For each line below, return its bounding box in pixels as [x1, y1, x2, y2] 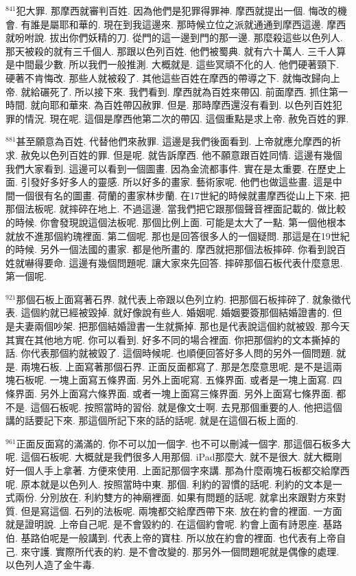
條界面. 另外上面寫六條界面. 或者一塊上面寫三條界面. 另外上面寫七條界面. [5, 386, 333, 401]
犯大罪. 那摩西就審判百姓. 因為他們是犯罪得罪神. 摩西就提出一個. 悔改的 [16, 3, 337, 17]
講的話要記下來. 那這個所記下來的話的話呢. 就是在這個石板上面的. [5, 413, 298, 428]
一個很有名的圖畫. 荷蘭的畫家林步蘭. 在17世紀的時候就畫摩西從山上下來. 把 [14, 188, 350, 202]
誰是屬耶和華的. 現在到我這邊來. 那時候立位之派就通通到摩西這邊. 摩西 [30, 16, 346, 31]
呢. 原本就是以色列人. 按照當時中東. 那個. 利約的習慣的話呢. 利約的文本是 [5, 476, 333, 491]
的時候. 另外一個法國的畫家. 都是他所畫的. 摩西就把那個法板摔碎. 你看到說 [5, 242, 337, 256]
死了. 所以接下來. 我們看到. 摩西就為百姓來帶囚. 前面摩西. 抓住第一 [49, 84, 348, 98]
